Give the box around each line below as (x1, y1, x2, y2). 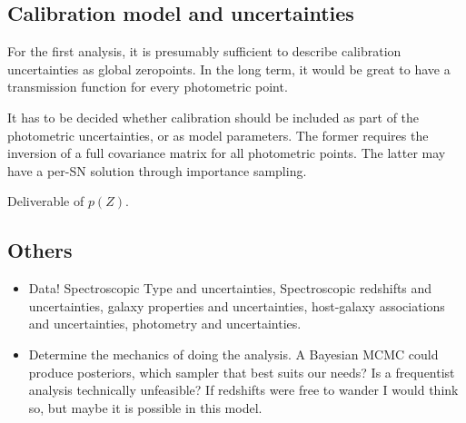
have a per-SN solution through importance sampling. (7, 161, 307, 180)
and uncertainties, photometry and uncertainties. (28, 314, 302, 333)
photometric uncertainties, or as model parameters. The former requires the (7, 125, 429, 144)
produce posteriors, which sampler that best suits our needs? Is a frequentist (28, 362, 455, 381)
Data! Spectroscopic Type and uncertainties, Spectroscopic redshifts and (28, 279, 432, 298)
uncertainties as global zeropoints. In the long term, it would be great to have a (7, 59, 451, 78)
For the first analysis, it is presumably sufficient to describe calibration (7, 42, 402, 61)
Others (7, 236, 73, 264)
